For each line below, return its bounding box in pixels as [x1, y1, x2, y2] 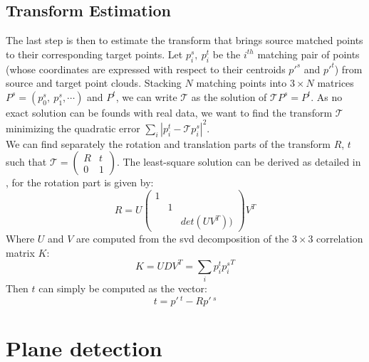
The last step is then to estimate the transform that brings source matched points [6, 33, 363, 48]
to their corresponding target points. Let [6, 46, 183, 61]
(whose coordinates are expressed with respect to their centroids [6, 61, 286, 76]
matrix [6, 245, 35, 260]
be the [212, 46, 241, 61]
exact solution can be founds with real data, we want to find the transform [6, 105, 333, 119]
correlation [316, 231, 363, 246]
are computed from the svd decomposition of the [76, 231, 289, 246]
